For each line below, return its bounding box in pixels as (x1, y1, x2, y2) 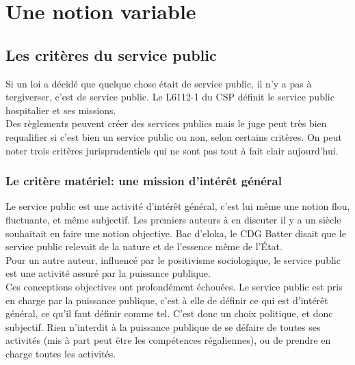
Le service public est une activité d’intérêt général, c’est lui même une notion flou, (5, 199, 350, 213)
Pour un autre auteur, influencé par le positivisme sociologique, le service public (5, 252, 341, 267)
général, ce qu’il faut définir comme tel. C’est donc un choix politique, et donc (5, 306, 333, 321)
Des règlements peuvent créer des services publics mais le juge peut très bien (5, 116, 327, 131)
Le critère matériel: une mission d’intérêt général (5, 172, 282, 189)
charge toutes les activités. (5, 346, 116, 360)
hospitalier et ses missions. (5, 103, 116, 117)
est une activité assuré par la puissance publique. (5, 266, 211, 280)
